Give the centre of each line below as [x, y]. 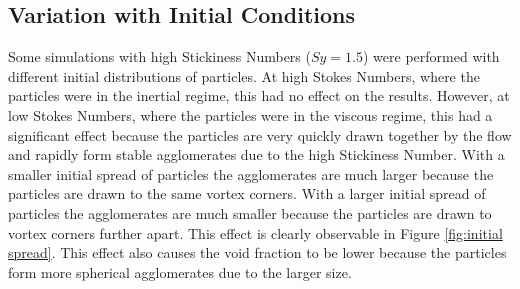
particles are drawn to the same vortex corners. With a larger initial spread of [247, 193]
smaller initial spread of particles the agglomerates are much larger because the [251, 173]
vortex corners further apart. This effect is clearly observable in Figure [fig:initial [255, 232]
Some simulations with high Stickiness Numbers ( [159, 56]
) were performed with [431, 56]
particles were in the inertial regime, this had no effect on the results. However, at [259, 95]
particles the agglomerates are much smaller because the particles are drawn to [250, 212]
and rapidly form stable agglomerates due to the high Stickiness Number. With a [256, 154]
